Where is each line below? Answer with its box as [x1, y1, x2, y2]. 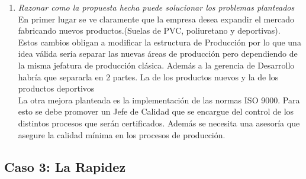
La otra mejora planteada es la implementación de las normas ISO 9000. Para [18, 93, 300, 106]
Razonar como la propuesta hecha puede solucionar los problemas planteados [18, 1, 295, 13]
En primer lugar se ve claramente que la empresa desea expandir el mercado [18, 12, 294, 25]
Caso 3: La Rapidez [4, 157, 126, 175]
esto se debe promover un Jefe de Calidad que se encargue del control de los [18, 105, 294, 118]
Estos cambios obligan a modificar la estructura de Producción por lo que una [18, 35, 301, 48]
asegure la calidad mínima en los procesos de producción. [18, 128, 226, 141]
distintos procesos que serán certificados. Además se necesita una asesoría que [18, 116, 300, 129]
